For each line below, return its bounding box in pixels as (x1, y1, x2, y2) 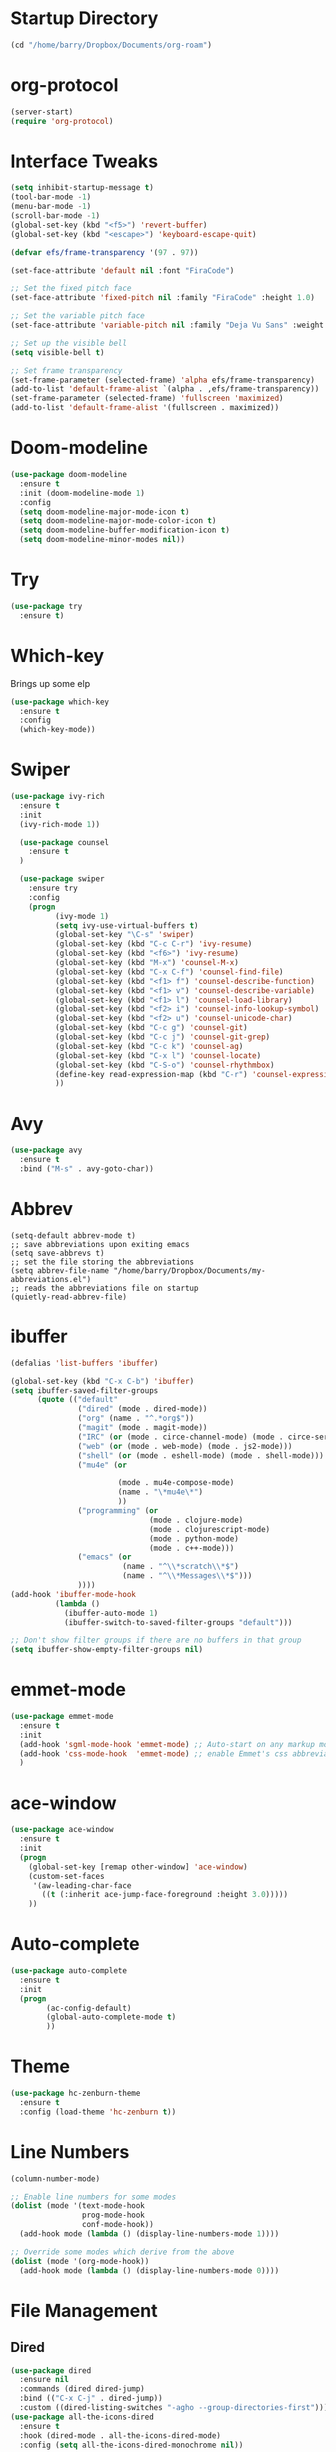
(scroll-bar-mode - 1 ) (10, 211, 101, 221)
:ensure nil (19, 2375, 70, 2385)
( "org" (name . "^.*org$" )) (77, 1413, 195, 1424)
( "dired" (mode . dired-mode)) (77, 1404, 208, 1414)
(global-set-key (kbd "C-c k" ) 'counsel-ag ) (54, 1041, 244, 1051)
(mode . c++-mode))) (148, 1543, 235, 1553)
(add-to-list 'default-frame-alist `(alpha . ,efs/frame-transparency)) (10, 384, 320, 394)
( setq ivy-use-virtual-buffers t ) (54, 920, 199, 931)
